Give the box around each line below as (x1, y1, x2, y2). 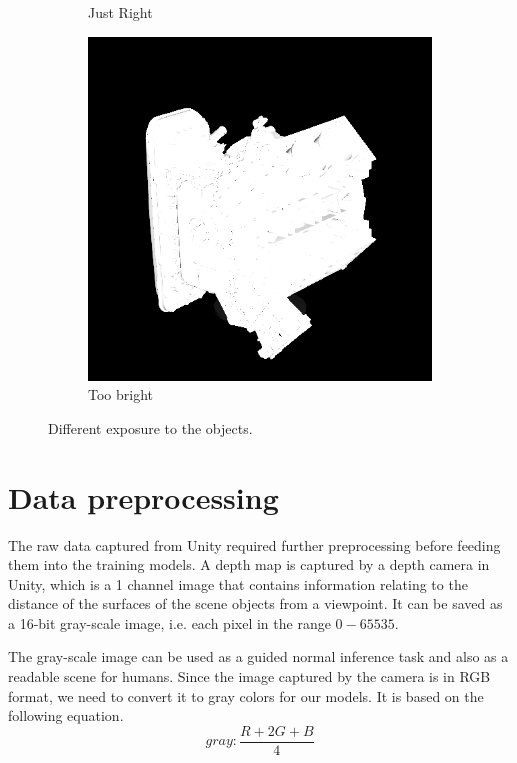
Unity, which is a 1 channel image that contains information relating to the (8, 573, 468, 594)
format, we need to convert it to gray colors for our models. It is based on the (8, 685, 484, 706)
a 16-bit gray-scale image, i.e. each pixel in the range (8, 612, 331, 633)
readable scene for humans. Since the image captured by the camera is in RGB (8, 666, 491, 687)
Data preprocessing (8, 476, 279, 517)
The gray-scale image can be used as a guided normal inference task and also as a (8, 646, 509, 667)
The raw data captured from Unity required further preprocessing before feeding (8, 534, 501, 555)
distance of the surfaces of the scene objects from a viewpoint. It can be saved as (8, 593, 503, 614)
